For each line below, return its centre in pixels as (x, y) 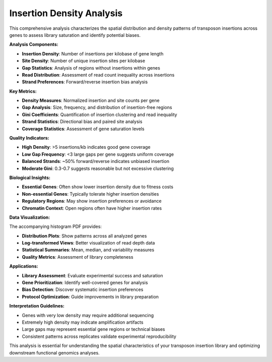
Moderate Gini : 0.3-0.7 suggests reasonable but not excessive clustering (98, 168)
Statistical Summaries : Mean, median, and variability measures (88, 250)
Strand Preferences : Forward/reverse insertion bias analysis (85, 82)
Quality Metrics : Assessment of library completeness (78, 257)
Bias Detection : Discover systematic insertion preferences (83, 289)
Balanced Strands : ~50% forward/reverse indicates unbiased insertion (96, 161)
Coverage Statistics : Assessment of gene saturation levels (83, 129)
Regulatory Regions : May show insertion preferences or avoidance (92, 201)
